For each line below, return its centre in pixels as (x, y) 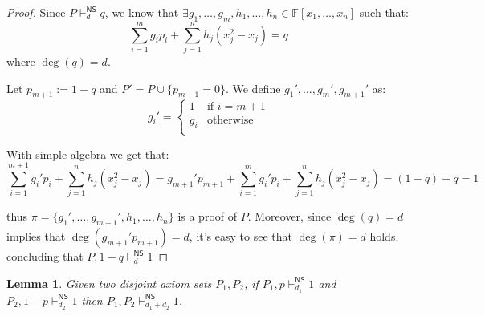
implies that (36, 236)
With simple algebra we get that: (88, 154)
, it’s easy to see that (240, 236)
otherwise (230, 120)
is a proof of (208, 216)
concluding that (45, 256)
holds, (384, 236)
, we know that (142, 12)
